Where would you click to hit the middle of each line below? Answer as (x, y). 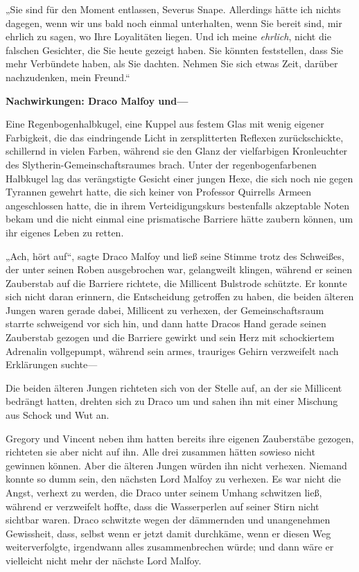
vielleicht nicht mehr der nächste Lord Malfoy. (104, 560)
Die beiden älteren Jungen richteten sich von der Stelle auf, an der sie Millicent (174, 387)
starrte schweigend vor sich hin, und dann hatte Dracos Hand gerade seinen (166, 323)
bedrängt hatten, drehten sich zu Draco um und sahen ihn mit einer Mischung (172, 401)
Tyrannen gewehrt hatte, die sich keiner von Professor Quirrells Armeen (159, 192)
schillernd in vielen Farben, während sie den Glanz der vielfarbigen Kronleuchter (177, 151)
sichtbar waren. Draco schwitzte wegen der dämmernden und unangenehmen (168, 520)
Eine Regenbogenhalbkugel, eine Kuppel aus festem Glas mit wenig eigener (165, 124)
